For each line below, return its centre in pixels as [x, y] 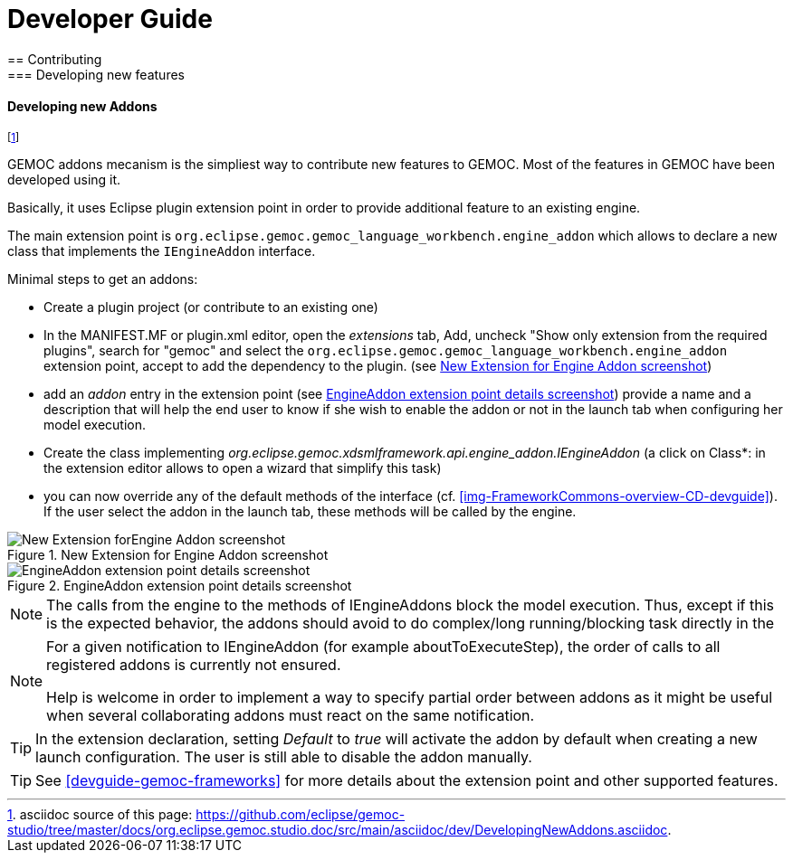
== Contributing [55, 59]
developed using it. [64, 179]
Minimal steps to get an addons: [103, 279]
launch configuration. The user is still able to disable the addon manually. [284, 756]
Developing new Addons [82, 107]
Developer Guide [110, 19]
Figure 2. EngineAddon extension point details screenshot [180, 585]
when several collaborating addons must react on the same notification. [291, 715]
